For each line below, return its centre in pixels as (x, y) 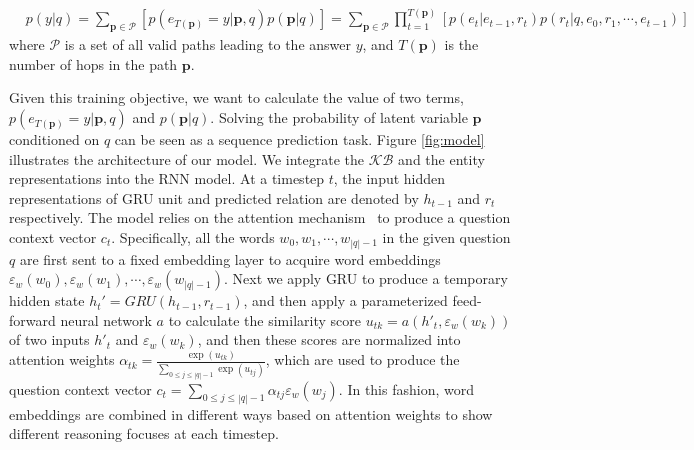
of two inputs (49, 339)
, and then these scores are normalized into (329, 339)
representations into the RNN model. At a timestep (167, 178)
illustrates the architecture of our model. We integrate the (187, 158)
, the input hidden (389, 178)
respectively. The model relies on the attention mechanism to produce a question (260, 217)
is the (461, 44)
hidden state (47, 300)
